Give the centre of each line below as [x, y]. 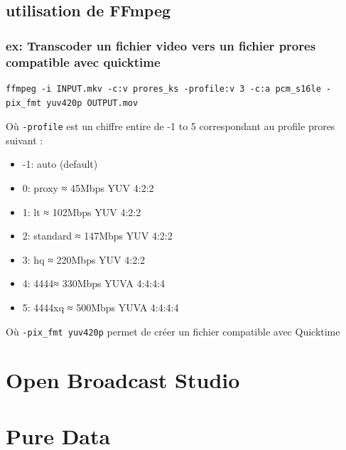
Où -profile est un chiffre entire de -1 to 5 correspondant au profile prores [171, 126]
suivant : [25, 140]
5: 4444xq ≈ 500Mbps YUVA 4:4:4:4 [101, 307]
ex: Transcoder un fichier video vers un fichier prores [161, 45]
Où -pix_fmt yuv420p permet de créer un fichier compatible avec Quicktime [173, 331]
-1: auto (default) [60, 164]
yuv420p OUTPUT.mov [92, 103]
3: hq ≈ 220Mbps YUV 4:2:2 [84, 259]
